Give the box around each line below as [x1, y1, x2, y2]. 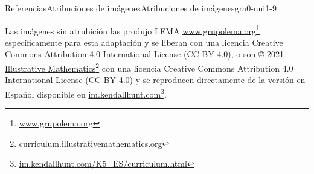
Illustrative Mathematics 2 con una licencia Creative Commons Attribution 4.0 [5, 60, 293, 74]
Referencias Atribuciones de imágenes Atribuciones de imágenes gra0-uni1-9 [5, 2, 277, 14]
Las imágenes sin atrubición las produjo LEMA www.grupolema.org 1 [5, 22, 260, 37]
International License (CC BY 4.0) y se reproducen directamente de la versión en [5, 73, 306, 86]
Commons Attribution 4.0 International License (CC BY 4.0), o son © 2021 [5, 48, 284, 60]
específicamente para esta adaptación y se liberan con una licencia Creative [5, 36, 283, 48]
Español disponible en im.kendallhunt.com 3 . [5, 85, 167, 100]
